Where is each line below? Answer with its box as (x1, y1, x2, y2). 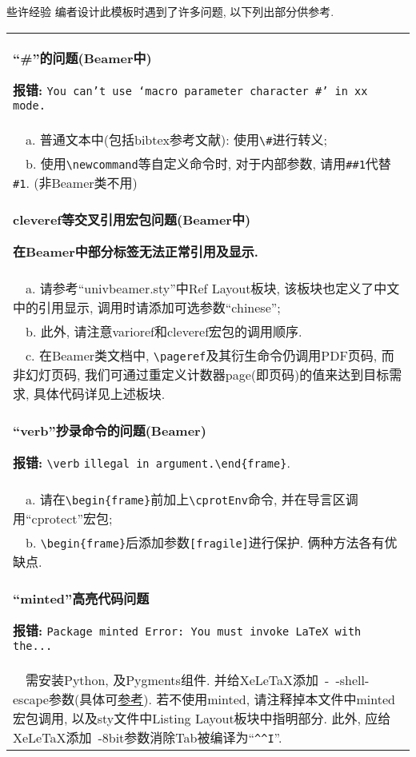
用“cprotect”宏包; (13, 508, 113, 528)
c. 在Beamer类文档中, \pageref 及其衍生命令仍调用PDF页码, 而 (26, 345, 394, 365)
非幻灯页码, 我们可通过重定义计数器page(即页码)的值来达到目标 (13, 365, 390, 384)
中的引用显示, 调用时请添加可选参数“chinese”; (13, 297, 281, 317)
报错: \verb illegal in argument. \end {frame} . (13, 452, 290, 472)
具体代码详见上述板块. (33, 384, 166, 403)
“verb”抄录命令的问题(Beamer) (13, 420, 206, 440)
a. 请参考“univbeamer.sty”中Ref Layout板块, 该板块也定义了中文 (26, 278, 400, 297)
